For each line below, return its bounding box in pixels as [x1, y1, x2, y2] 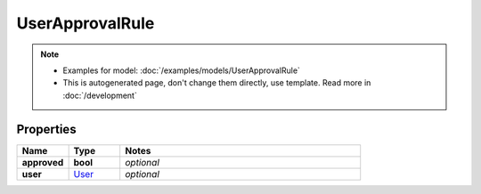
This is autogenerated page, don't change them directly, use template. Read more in [62, 77, 371, 88]
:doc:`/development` [62, 90, 137, 101]
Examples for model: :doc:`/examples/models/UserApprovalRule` [62, 65, 300, 76]
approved [21, 156, 64, 168]
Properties [16, 121, 77, 137]
